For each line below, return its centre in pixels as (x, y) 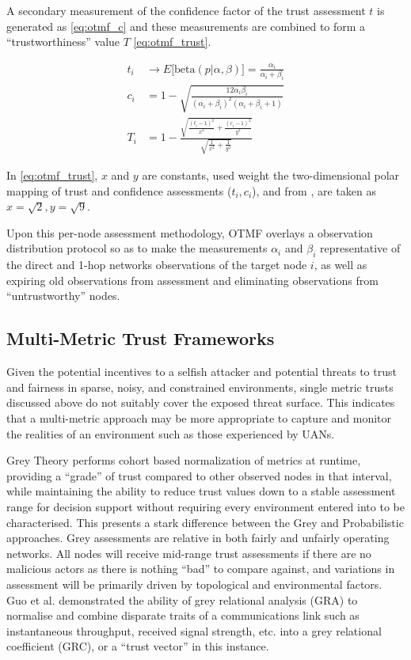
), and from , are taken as (314, 190)
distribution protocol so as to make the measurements (137, 248)
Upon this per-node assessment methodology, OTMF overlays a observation (190, 232)
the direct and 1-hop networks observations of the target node (157, 265)
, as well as (341, 265)
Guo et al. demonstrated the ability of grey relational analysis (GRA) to (182, 599)
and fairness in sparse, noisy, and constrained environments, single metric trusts (200, 387)
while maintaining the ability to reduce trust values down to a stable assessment (201, 491)
